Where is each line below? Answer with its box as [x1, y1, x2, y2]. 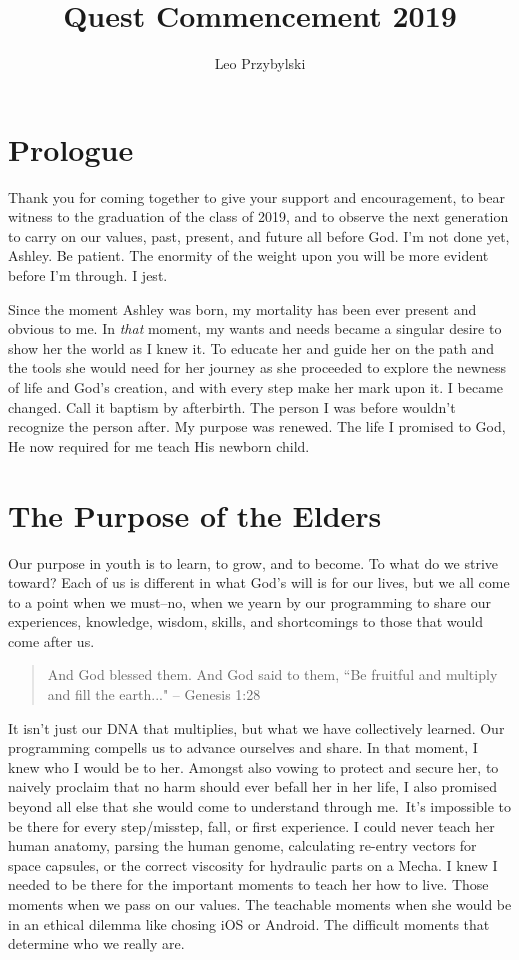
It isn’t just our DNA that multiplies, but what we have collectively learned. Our [8, 717, 505, 738]
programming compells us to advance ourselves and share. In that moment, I [8, 737, 478, 758]
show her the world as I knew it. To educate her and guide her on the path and [8, 337, 495, 358]
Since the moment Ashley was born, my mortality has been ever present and [8, 298, 477, 319]
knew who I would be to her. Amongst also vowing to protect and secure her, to [8, 756, 499, 777]
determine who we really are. [8, 933, 185, 954]
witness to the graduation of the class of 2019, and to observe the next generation [8, 206, 509, 227]
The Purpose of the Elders [8, 494, 382, 535]
